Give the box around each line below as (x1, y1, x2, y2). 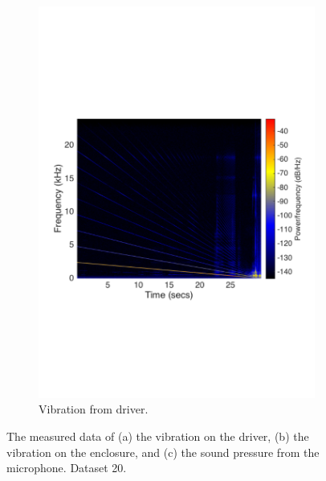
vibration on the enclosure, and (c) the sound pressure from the (6, 443, 320, 460)
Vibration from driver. (39, 401, 149, 417)
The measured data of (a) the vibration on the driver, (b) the (6, 427, 309, 444)
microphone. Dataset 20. (6, 459, 127, 476)
